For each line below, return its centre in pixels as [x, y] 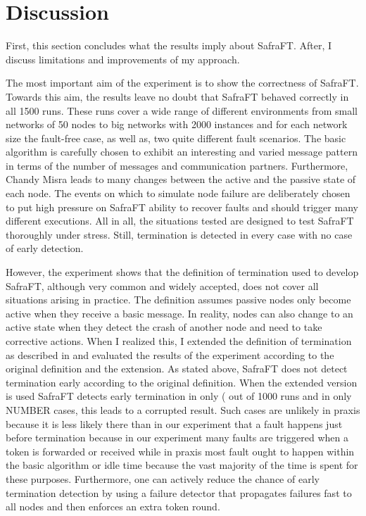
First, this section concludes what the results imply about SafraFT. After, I [169, 45]
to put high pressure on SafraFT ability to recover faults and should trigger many [182, 207]
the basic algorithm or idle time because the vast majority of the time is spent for [182, 465]
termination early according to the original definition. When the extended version [182, 382]
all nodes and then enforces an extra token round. [113, 506]
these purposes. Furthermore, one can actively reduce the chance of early [163, 478]
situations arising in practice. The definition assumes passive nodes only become [178, 300]
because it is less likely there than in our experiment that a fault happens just [174, 423]
